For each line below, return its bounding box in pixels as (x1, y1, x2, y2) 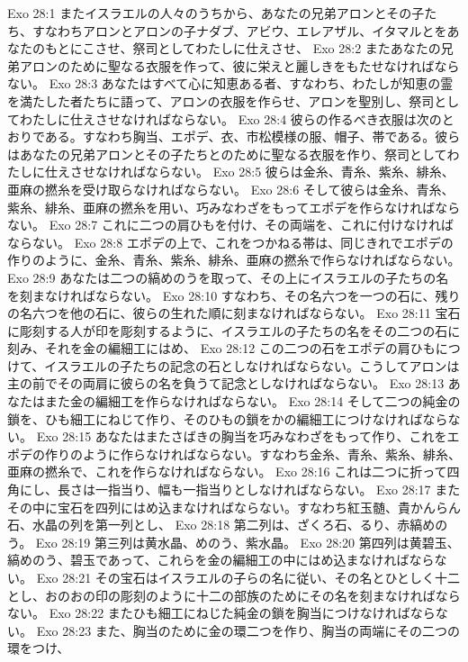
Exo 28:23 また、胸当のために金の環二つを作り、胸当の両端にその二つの (36, 621, 460, 639)
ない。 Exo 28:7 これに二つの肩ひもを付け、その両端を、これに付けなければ (7, 215, 454, 234)
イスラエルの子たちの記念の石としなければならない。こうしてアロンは (44, 356, 460, 375)
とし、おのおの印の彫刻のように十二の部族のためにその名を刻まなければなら (7, 585, 461, 604)
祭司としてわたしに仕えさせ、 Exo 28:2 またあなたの (132, 39, 441, 58)
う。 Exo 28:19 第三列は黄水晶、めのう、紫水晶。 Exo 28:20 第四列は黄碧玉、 (7, 532, 460, 551)
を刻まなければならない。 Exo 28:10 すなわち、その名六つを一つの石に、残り (7, 286, 461, 304)
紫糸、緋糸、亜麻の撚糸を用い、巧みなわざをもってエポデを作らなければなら (7, 197, 461, 216)
